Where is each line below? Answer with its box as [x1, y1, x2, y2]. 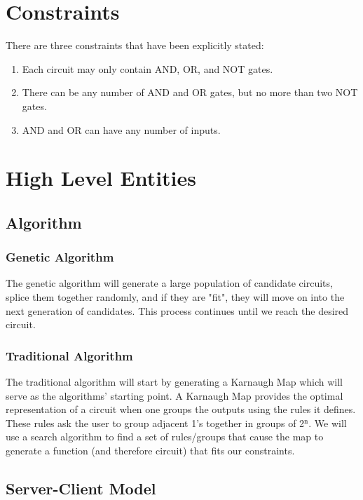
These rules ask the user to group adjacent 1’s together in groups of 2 [6, 415, 305, 430]
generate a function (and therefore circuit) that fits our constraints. [6, 443, 295, 458]
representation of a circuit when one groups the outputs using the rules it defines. [6, 402, 356, 417]
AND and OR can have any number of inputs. [22, 122, 221, 137]
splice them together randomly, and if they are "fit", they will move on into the [6, 290, 345, 304]
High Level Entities [6, 163, 197, 192]
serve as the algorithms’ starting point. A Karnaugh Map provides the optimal [6, 388, 343, 403]
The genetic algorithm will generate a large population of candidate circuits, [6, 276, 333, 290]
